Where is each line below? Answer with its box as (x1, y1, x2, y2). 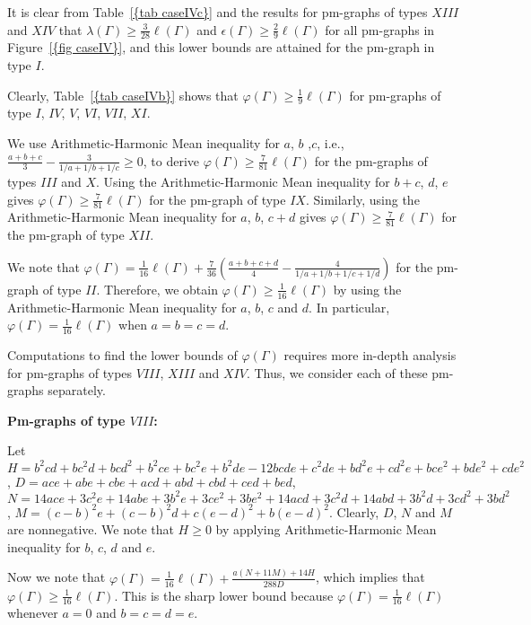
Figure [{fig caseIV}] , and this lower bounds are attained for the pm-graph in (7, 38, 435, 57)
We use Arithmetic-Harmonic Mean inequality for (7, 134, 280, 153)
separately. (48, 381, 106, 400)
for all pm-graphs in (325, 20, 435, 39)
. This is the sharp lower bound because (114, 585, 334, 604)
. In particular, (309, 297, 390, 316)
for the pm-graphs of (314, 151, 428, 170)
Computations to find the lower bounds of (7, 346, 238, 365)
